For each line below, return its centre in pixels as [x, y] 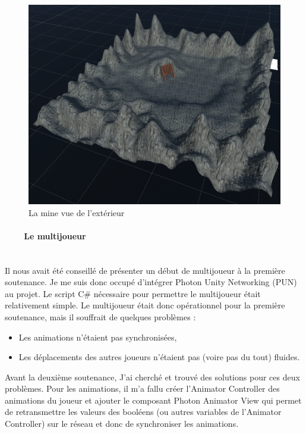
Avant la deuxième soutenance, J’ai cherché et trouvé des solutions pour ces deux [152, 377]
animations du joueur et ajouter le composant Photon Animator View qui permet [153, 400]
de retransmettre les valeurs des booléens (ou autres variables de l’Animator [143, 412]
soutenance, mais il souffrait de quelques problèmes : [100, 316]
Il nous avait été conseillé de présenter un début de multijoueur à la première [145, 270]
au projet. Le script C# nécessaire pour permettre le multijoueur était [133, 293]
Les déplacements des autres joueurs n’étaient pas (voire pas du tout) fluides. [159, 357]
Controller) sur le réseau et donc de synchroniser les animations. [122, 424]
